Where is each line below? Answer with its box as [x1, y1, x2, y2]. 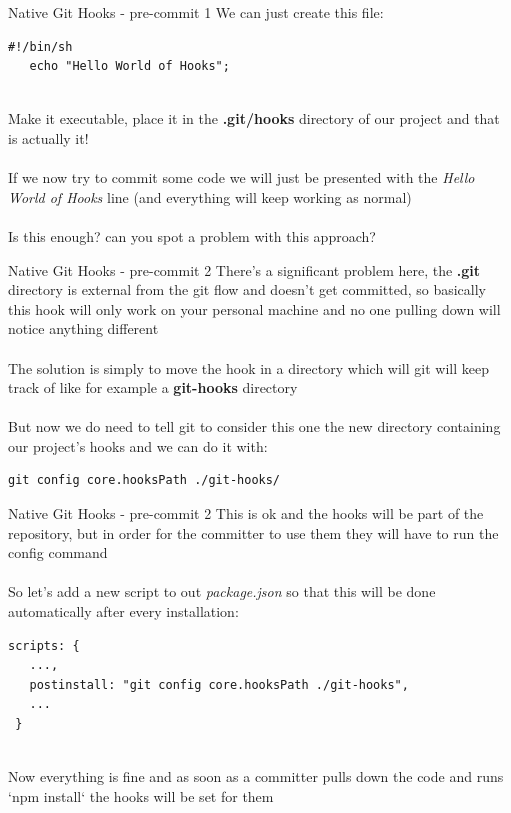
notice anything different [8, 318, 159, 339]
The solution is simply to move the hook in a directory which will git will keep [8, 357, 489, 378]
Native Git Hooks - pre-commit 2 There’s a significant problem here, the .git [8, 259, 481, 280]
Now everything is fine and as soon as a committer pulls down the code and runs [8, 766, 504, 787]
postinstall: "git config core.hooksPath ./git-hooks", [29, 677, 409, 692]
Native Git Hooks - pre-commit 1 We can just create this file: [8, 2, 384, 22]
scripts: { [8, 638, 80, 653]
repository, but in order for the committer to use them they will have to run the [8, 522, 499, 543]
